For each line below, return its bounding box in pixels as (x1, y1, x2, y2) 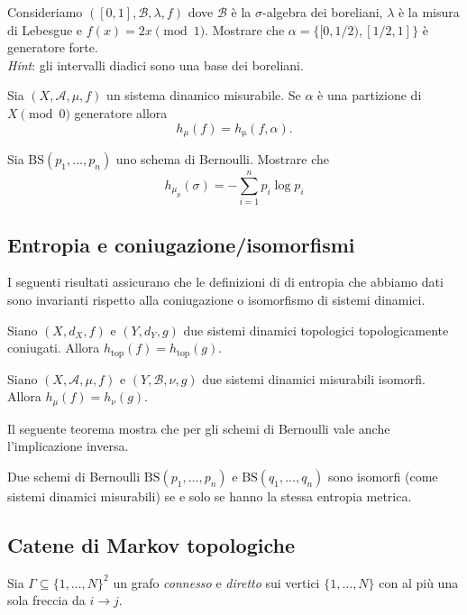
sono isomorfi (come (328, 466, 438, 485)
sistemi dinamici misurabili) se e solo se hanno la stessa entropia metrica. (7, 486, 412, 505)
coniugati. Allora (7, 338, 100, 357)
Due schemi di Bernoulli (7, 466, 141, 485)
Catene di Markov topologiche (7, 530, 295, 558)
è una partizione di (317, 86, 422, 105)
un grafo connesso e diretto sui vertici (113, 573, 320, 592)
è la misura (398, 3, 460, 21)
